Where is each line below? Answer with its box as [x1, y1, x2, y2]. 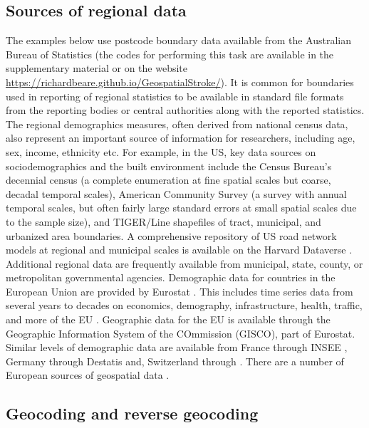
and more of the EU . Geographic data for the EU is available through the [6, 312, 331, 327]
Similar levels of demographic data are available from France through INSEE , [6, 340, 348, 355]
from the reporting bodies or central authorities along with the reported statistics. [6, 103, 365, 118]
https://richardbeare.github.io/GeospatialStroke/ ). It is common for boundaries [6, 74, 354, 89]
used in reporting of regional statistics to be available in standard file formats [6, 88, 344, 103]
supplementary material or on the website [6, 61, 187, 75]
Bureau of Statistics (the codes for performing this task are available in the [6, 46, 334, 61]
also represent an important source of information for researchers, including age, [6, 130, 355, 145]
